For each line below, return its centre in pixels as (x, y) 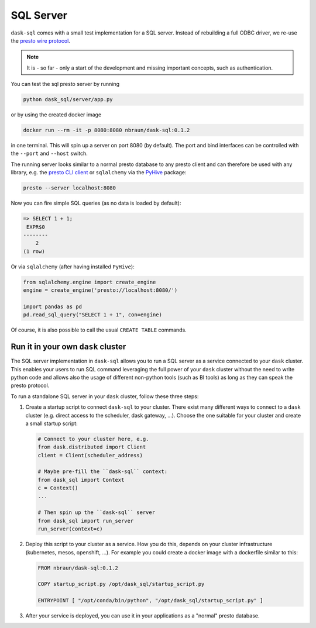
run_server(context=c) (70, 529)
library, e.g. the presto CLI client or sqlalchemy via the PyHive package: (99, 172)
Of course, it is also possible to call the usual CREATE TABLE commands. (99, 330)
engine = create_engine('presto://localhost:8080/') (100, 290)
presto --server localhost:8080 (70, 188)
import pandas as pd (52, 306)
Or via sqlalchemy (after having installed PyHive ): (73, 267)
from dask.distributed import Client (92, 447)
